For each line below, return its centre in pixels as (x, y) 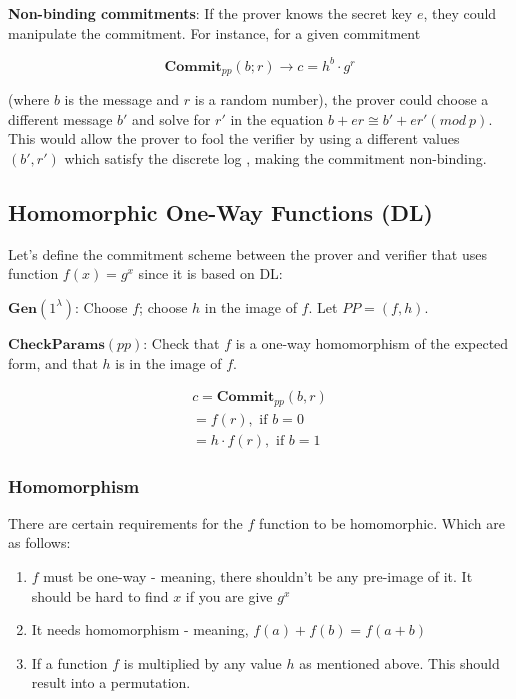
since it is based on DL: (210, 273)
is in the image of (168, 362)
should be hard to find (100, 595)
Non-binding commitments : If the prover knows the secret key (210, 13)
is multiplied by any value (202, 662)
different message (60, 118)
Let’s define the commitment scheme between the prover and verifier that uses (247, 253)
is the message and (122, 99)
